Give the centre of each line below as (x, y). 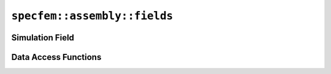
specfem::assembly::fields (92, 16)
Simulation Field (43, 38)
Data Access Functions (56, 57)
